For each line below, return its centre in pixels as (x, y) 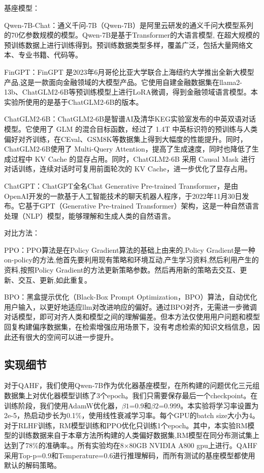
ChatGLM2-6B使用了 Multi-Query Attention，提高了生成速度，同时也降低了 (128, 149)
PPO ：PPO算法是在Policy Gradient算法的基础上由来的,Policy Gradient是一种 (130, 249)
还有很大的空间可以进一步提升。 (64, 336)
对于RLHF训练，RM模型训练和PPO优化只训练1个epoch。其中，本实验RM (126, 425)
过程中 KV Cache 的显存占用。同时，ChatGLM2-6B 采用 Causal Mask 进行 (133, 158)
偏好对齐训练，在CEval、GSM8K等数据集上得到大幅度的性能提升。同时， (126, 139)
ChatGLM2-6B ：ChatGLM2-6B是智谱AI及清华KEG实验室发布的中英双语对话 (130, 119)
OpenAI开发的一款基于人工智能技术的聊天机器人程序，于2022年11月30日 (123, 196)
